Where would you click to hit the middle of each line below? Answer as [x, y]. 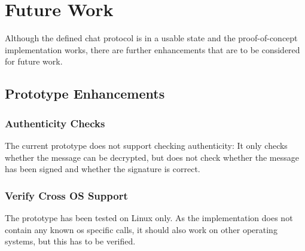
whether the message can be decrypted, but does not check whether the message [152, 157]
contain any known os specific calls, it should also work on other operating [141, 229]
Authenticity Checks [55, 123]
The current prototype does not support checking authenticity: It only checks [146, 145]
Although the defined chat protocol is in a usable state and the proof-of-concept [151, 38]
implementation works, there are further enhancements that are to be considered [152, 49]
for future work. [34, 61]
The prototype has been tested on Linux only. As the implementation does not [149, 217]
